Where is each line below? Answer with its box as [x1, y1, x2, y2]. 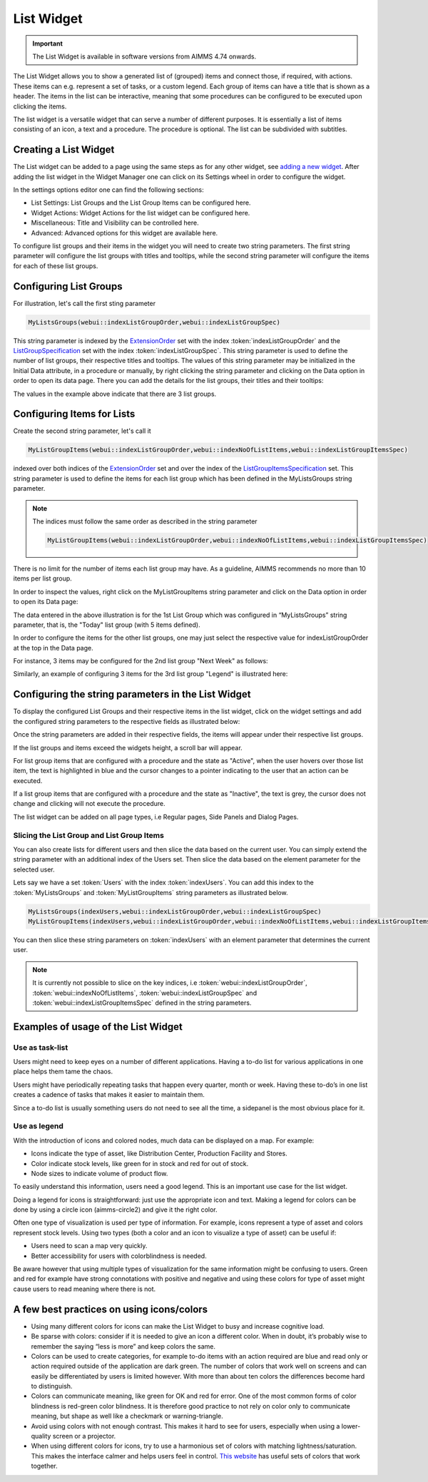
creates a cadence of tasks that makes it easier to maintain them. [13, 1090, 205, 1099]
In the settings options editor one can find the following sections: [13, 185, 204, 194]
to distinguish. [31, 1382, 73, 1391]
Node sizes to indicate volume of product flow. [31, 1169, 168, 1177]
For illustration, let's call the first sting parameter [13, 299, 156, 307]
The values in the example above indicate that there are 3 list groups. [13, 389, 217, 398]
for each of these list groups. [13, 261, 98, 270]
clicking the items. [13, 102, 67, 111]
